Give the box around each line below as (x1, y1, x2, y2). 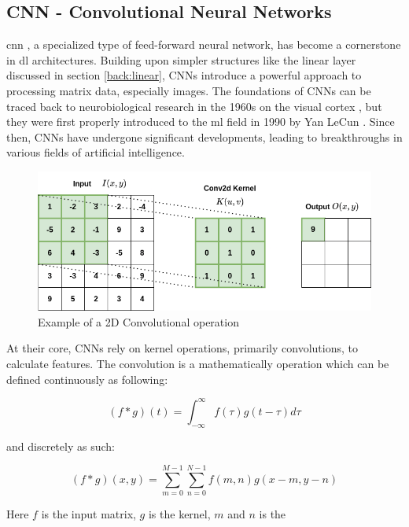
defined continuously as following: (6, 370, 168, 387)
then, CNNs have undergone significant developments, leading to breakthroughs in (6, 128, 403, 145)
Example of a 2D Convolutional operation (38, 313, 239, 330)
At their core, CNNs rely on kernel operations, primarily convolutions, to (6, 340, 358, 356)
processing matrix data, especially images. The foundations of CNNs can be (6, 82, 371, 98)
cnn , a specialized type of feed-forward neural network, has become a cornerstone (6, 36, 401, 53)
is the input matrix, (41, 506, 136, 522)
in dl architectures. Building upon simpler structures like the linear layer (6, 51, 356, 68)
